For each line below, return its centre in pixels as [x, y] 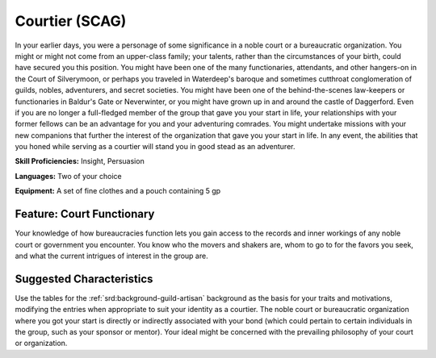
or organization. [41, 343]
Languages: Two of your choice [69, 176]
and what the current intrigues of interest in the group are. [112, 256]
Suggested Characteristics [84, 279]
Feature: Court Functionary [85, 214]
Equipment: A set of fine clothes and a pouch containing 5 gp [118, 191]
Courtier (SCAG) [71, 21]
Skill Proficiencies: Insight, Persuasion [80, 161]
